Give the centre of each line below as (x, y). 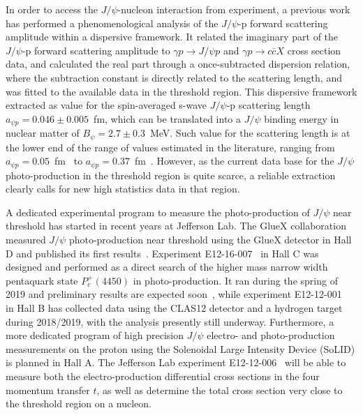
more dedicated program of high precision (95, 335)
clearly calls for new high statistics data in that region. (123, 189)
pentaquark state (42, 280)
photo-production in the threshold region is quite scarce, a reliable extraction (171, 175)
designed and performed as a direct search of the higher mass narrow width (167, 267)
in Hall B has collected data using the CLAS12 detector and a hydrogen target (174, 308)
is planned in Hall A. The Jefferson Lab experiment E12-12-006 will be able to (176, 362)
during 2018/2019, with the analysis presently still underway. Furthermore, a (170, 321)
